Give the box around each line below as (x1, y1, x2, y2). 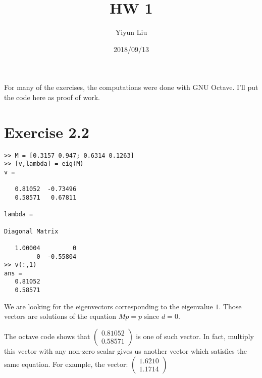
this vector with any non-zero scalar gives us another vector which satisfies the (4, 345, 247, 356)
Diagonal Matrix (4, 227, 59, 235)
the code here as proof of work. (4, 91, 100, 102)
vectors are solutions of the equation (4, 311, 116, 321)
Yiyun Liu (115, 27, 147, 37)
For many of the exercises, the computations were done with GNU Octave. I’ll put (4, 82, 258, 92)
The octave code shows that (4, 330, 90, 341)
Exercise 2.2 (4, 121, 89, 142)
